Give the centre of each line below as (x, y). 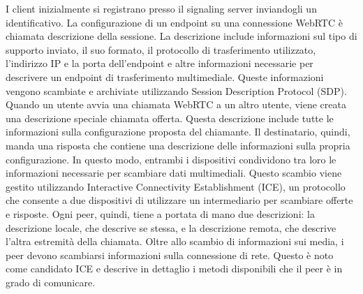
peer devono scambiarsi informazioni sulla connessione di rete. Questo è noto (170, 255)
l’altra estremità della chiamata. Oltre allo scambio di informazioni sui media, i (175, 241)
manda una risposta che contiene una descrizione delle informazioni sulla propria (178, 145)
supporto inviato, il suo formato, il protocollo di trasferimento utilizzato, (161, 49)
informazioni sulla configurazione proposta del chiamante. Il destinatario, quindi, (178, 132)
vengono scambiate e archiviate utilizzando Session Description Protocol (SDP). (176, 90)
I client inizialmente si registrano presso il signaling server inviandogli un (161, 8)
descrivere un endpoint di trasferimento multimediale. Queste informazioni (165, 76)
